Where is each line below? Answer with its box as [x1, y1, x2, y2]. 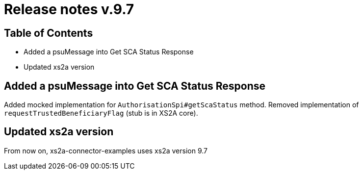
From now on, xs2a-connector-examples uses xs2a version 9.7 [4, 146, 207, 155]
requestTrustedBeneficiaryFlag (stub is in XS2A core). [4, 109, 198, 118]
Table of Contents [4, 26, 93, 39]
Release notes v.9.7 [4, 1, 134, 18]
